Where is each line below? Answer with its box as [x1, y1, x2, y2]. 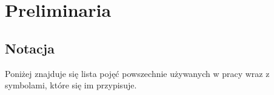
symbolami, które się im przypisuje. [5, 79, 137, 91]
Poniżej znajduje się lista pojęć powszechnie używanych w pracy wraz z [5, 67, 270, 79]
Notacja [5, 38, 55, 57]
